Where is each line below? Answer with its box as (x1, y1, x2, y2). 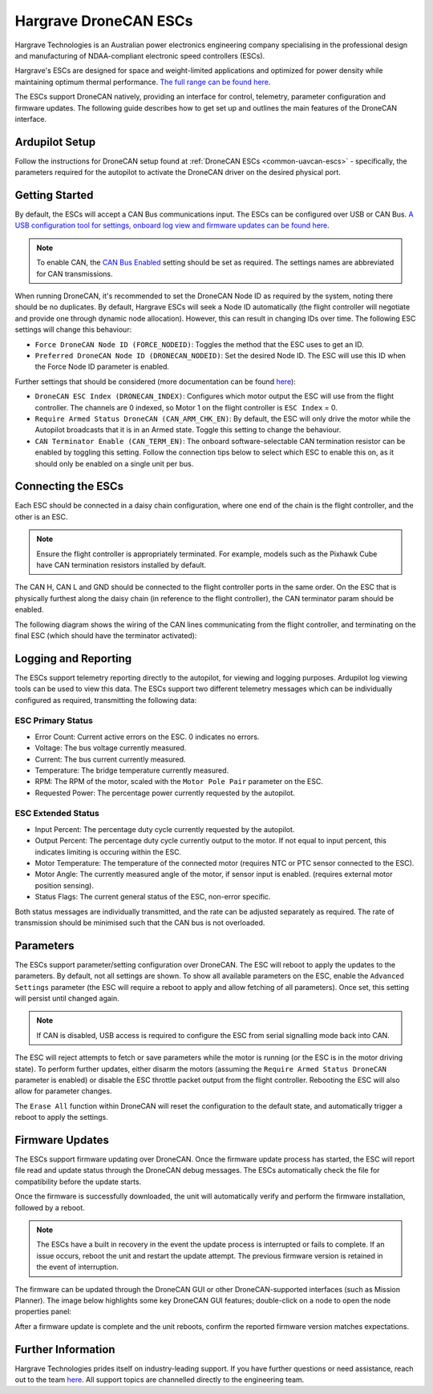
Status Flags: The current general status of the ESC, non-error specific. (34, 892, 271, 902)
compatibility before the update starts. (14, 1177, 142, 1186)
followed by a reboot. (14, 1202, 86, 1212)
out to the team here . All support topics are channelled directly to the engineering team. (14, 1375, 305, 1384)
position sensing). (34, 880, 94, 890)
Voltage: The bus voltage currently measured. (34, 743, 187, 753)
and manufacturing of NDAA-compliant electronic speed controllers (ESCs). (14, 51, 265, 60)
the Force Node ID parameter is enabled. (34, 362, 170, 372)
